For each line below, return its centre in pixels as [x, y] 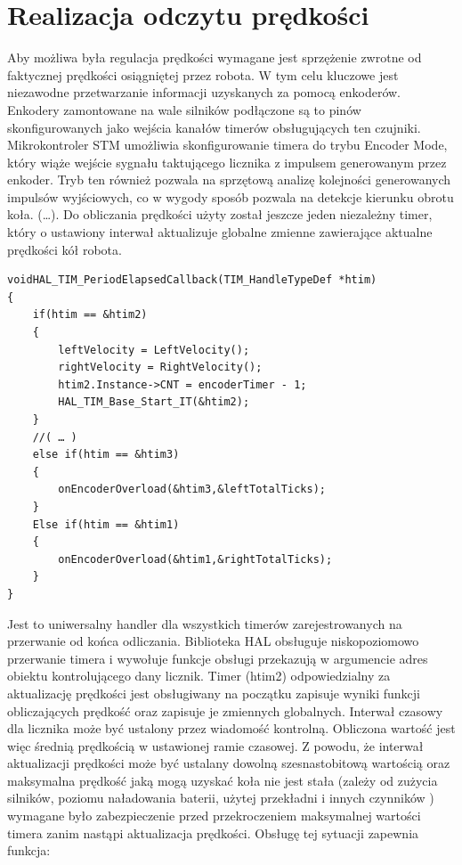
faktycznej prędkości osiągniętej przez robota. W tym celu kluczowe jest [203, 74]
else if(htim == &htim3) [106, 455]
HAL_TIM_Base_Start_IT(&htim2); [154, 402]
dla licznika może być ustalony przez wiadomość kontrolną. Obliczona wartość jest [231, 728]
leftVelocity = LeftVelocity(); [154, 350]
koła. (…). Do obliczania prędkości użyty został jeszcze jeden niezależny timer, [220, 214]
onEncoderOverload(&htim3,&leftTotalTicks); [192, 490]
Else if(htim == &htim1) [106, 524]
